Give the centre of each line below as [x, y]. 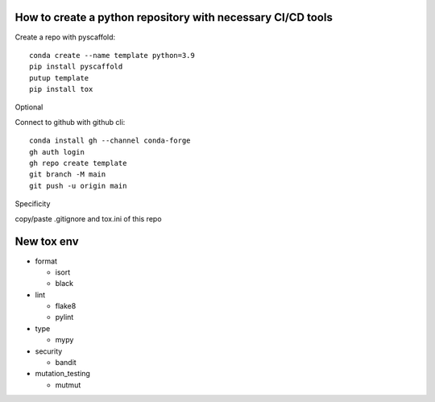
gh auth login [57, 152]
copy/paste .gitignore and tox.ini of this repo [88, 218]
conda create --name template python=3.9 [112, 55]
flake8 [66, 306]
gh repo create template [78, 164]
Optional [29, 107]
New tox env [47, 242]
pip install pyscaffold [76, 67]
